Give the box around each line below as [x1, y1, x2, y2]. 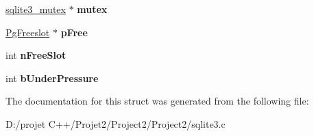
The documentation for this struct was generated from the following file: [5, 94, 309, 108]
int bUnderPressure [5, 70, 99, 85]
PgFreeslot [5, 25, 50, 39]
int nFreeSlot [5, 48, 67, 62]
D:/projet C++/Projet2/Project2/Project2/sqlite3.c [5, 116, 226, 131]
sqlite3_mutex [5, 2, 66, 16]
